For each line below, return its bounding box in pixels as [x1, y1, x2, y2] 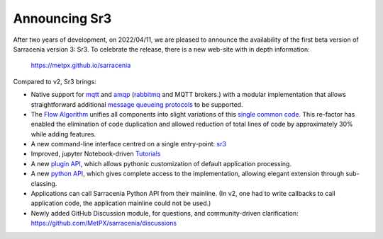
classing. [30, 179, 57, 187]
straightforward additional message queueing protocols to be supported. [30, 100, 243, 109]
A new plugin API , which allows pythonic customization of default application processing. [30, 159, 292, 168]
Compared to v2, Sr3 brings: [13, 77, 96, 86]
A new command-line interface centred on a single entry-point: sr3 [30, 140, 227, 148]
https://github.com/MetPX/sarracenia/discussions [30, 219, 177, 228]
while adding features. [30, 129, 96, 138]
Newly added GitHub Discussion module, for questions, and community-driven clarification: [30, 209, 299, 217]
